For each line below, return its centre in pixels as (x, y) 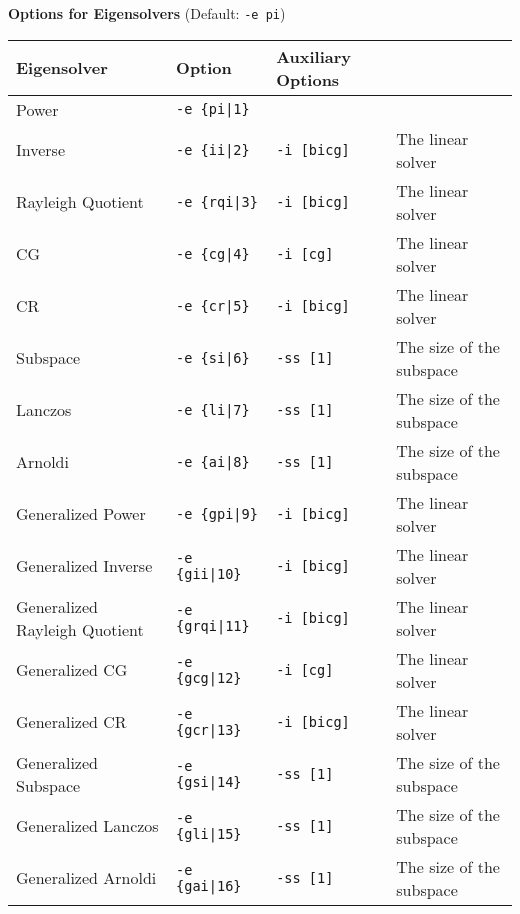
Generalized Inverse (84, 566)
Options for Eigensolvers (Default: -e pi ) (147, 13)
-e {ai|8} (213, 461)
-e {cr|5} (213, 305)
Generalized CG (72, 670)
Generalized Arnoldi (86, 878)
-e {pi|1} (213, 109)
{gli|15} (209, 833)
